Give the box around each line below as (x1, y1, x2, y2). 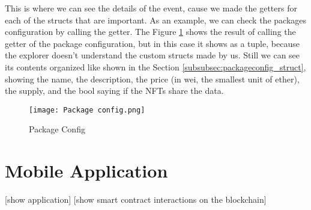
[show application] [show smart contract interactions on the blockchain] (5, 193, 267, 206)
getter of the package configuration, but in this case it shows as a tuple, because (5, 37, 300, 49)
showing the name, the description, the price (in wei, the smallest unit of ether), (5, 72, 300, 85)
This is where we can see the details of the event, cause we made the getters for (5, 2, 297, 14)
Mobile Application (5, 158, 168, 183)
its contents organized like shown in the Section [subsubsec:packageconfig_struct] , (5, 60, 306, 73)
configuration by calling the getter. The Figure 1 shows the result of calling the (5, 25, 296, 38)
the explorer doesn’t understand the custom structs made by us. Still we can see (5, 49, 300, 61)
